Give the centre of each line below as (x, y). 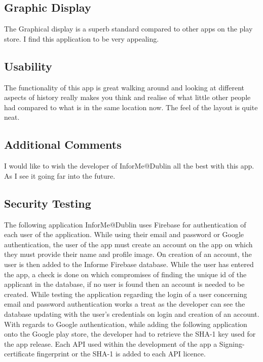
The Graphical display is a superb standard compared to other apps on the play (128, 29)
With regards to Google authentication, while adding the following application (126, 324)
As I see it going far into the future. (60, 175)
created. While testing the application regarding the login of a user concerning (126, 294)
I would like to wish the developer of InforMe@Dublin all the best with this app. (129, 166)
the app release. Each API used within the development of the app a (111, 343)
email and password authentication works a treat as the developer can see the (125, 304)
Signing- (232, 343)
